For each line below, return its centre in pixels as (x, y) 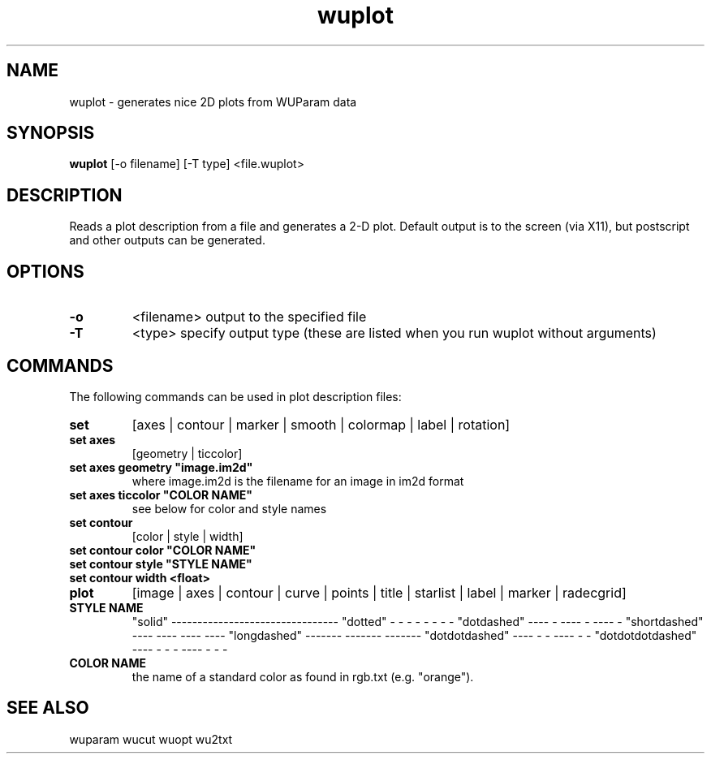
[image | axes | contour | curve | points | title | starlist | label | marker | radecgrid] (379, 592)
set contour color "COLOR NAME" (163, 550)
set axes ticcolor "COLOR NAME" (161, 494)
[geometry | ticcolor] (187, 453)
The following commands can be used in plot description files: (235, 396)
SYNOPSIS (51, 133)
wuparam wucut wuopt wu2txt (151, 739)
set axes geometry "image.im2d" (161, 467)
